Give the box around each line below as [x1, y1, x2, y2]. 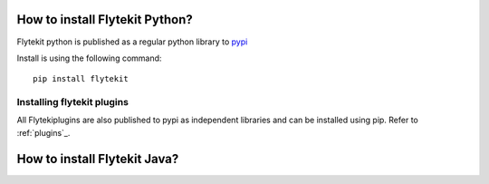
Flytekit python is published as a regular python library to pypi [16, 36, 248, 47]
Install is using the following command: [16, 53, 162, 63]
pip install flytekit [33, 73, 129, 84]
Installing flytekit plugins [16, 96, 129, 109]
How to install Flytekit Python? [16, 12, 194, 27]
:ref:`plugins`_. [16, 127, 71, 138]
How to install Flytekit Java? [16, 150, 179, 167]
